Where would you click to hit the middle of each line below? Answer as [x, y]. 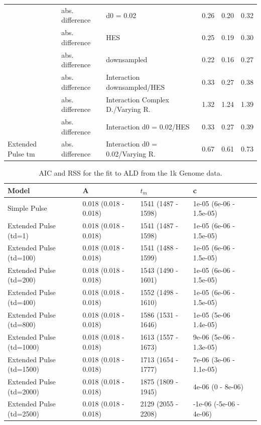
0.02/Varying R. [131, 153]
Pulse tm [21, 153]
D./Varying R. [128, 109]
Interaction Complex [138, 99]
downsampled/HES [136, 87]
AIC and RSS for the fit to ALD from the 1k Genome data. [130, 173]
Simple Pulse [27, 208]
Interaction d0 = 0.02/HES [148, 126]
